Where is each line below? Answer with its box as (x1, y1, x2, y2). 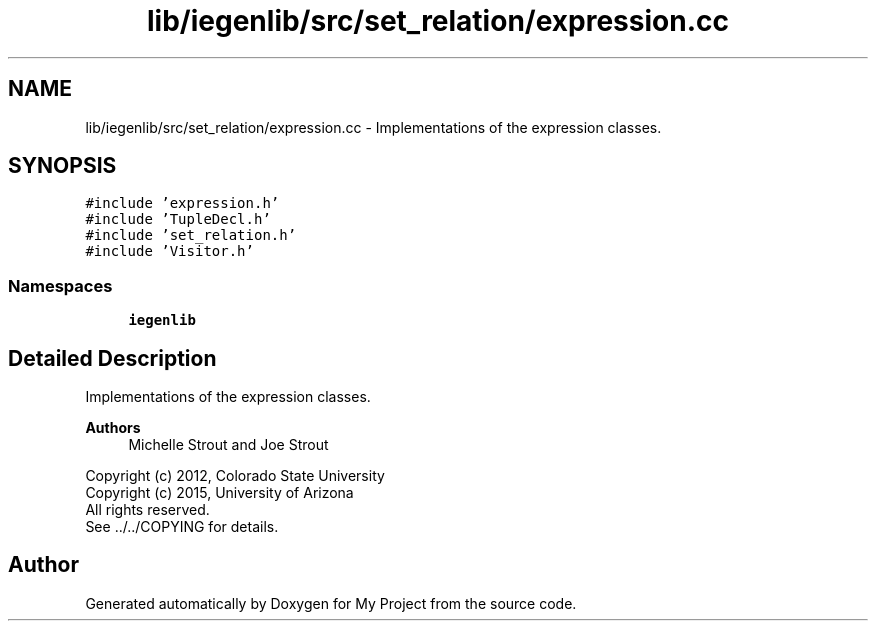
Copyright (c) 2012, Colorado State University (85, 467, 385, 485)
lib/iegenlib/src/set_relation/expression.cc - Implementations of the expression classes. (85, 118, 662, 136)
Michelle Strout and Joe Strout (128, 436, 329, 454)
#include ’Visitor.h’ (85, 243, 254, 260)
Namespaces (8, 275, 113, 296)
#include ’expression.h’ (85, 195, 280, 212)
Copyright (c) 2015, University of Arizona (85, 484, 354, 502)
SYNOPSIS (8, 153, 117, 179)
